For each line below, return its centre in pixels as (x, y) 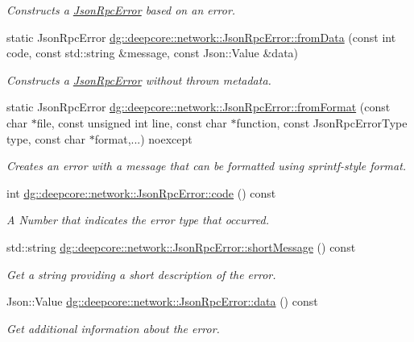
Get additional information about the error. (113, 328)
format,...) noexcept (143, 138)
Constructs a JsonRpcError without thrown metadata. (139, 79)
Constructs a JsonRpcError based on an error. (121, 10)
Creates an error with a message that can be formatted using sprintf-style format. (207, 166)
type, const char (46, 138)
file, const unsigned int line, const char (132, 122)
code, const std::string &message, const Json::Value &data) (153, 53)
